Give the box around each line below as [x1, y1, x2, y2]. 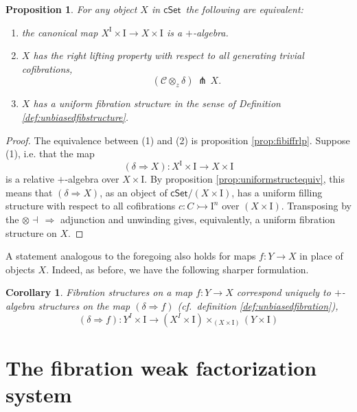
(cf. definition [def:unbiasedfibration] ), [177, 299, 338, 312]
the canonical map [21, 25, 98, 39]
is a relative [5, 172, 54, 186]
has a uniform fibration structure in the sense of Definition [33, 96, 281, 111]
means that [5, 185, 53, 199]
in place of [299, 249, 343, 263]
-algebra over [65, 172, 119, 186]
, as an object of [100, 185, 168, 199]
